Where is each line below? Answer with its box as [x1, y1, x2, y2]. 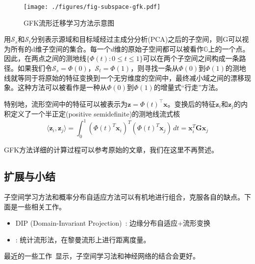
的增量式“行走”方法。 [153, 82, 222, 92]
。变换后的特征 [167, 98, 216, 109]
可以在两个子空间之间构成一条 [143, 53, 239, 63]
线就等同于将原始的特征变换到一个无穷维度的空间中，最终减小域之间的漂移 [4, 72, 244, 83]
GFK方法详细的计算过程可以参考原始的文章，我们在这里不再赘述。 [4, 145, 219, 155]
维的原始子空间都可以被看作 [114, 43, 204, 54]
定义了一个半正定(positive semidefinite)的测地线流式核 [10, 109, 180, 119]
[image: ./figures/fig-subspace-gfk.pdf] [24, 3, 161, 10]
